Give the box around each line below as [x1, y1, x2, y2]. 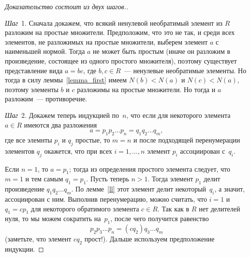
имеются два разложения [24, 119, 97, 129]
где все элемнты [5, 134, 52, 145]
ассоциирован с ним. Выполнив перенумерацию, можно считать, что [5, 193, 207, 204]
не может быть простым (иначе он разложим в [93, 46, 231, 56]
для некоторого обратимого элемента [31, 203, 139, 213]
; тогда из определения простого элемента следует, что [69, 163, 231, 174]
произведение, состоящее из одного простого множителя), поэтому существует [5, 55, 237, 65]
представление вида [5, 65, 63, 75]
